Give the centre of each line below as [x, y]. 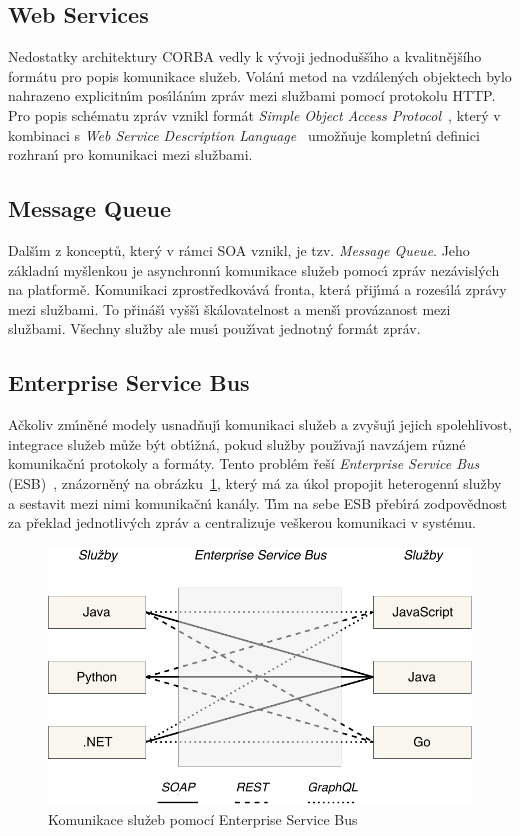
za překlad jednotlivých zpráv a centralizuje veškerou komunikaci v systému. [242, 522]
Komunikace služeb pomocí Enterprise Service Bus [203, 819]
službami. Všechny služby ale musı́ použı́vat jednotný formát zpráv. [214, 328]
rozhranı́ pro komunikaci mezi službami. [130, 154]
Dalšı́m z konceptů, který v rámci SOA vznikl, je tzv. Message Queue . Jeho [239, 249]
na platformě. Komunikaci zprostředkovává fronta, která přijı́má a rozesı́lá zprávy [257, 289]
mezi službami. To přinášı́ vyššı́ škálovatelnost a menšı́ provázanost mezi [229, 308]
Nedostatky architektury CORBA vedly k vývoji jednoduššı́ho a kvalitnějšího [245, 56]
